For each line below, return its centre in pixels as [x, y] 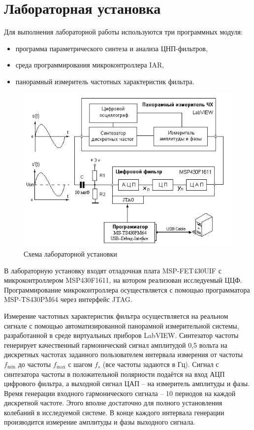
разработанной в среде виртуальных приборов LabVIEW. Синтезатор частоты [121, 335]
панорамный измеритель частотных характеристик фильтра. [105, 81]
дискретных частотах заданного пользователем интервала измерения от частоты [123, 354]
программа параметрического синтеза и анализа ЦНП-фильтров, [111, 48]
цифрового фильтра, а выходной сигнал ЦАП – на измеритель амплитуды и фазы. [127, 383]
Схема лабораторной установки [70, 253]
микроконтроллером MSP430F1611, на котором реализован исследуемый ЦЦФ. [123, 280]
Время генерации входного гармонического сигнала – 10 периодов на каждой [120, 393]
